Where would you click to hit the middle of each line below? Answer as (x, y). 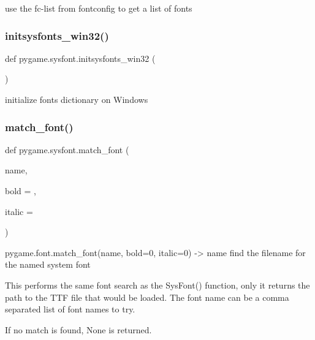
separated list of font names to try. (70, 309)
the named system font (48, 264)
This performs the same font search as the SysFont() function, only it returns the (157, 285)
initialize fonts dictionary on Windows (77, 99)
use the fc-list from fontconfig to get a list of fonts (99, 8)
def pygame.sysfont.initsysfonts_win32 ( (80, 58)
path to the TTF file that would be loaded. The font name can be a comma (147, 297)
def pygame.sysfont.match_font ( (67, 149)
